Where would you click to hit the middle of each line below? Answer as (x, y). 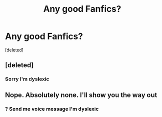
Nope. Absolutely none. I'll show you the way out (81, 95)
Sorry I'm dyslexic (27, 79)
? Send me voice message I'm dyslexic (52, 109)
